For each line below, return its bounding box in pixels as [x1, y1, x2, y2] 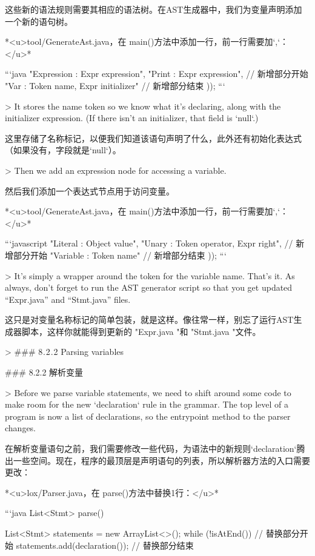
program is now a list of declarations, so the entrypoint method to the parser [5, 409, 291, 422]
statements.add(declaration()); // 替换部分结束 [16, 538, 194, 551]
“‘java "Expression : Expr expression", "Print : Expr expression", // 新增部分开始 [5, 67, 308, 80]
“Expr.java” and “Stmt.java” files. [5, 293, 131, 305]
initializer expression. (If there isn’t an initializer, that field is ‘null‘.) [5, 111, 259, 124]
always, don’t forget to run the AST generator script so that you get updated [5, 281, 293, 294]
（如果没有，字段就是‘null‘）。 [5, 144, 121, 156]
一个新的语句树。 [5, 15, 73, 27]
